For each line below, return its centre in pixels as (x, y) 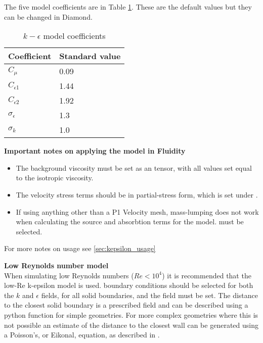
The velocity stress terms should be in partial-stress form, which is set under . (137, 194)
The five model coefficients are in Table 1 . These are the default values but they (128, 7)
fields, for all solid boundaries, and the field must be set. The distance (149, 295)
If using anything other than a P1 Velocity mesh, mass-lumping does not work (137, 211)
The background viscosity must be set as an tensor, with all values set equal (134, 167)
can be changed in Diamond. (48, 16)
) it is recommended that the (207, 275)
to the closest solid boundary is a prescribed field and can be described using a (126, 305)
